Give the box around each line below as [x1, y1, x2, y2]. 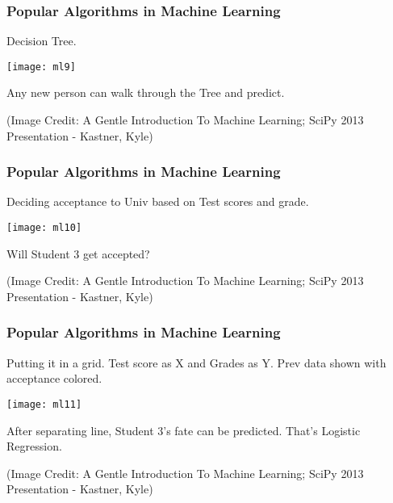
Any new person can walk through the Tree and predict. [6, 84, 285, 101]
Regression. [6, 438, 62, 455]
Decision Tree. [6, 32, 77, 49]
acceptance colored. [6, 370, 102, 387]
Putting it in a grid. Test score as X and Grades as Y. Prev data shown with [6, 354, 387, 371]
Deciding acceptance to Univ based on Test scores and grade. [6, 193, 309, 210]
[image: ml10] [6, 222, 82, 234]
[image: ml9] [6, 61, 76, 73]
